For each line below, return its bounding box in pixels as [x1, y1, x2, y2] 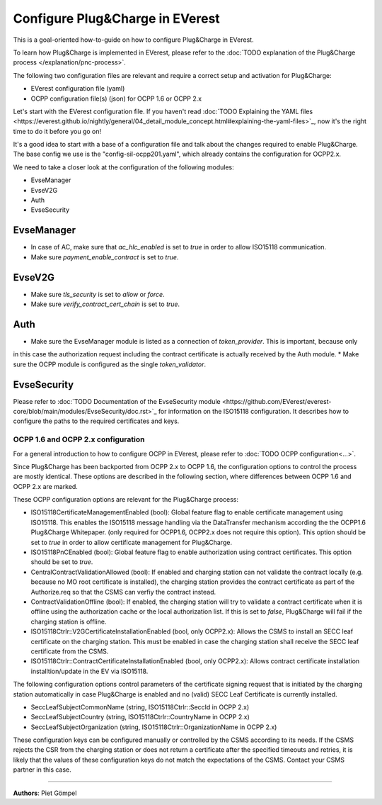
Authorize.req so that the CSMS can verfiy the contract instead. [30, 587, 216, 596]
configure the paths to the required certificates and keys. [13, 417, 180, 425]
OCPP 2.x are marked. [13, 482, 78, 490]
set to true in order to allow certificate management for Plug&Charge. [30, 538, 233, 546]
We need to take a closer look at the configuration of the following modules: [13, 163, 235, 171]
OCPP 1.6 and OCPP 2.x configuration [13, 434, 145, 444]
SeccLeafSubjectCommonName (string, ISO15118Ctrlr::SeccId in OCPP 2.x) [30, 702, 250, 711]
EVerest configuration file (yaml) [30, 84, 125, 93]
